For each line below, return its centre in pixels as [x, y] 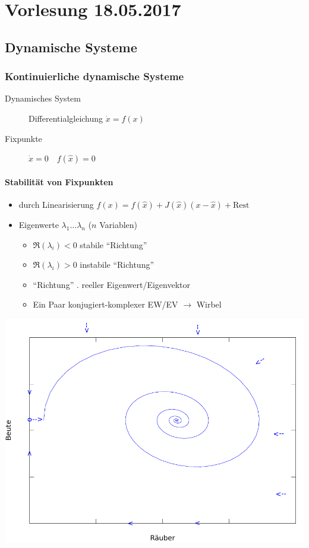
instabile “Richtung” [117, 265]
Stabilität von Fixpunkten [59, 181]
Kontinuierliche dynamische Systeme [94, 76]
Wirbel [209, 304]
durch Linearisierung [56, 204]
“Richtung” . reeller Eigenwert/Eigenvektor [111, 284]
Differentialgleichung [66, 118]
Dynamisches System [43, 98]
